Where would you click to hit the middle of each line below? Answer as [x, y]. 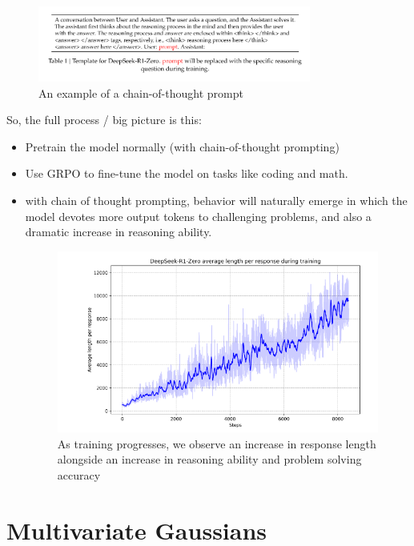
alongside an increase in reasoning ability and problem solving [209, 459]
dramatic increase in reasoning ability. [119, 232]
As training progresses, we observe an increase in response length [217, 443]
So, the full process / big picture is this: [104, 120]
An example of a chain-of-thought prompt [141, 92]
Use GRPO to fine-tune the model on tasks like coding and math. [187, 173]
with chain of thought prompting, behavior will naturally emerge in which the [216, 201]
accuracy [79, 474]
